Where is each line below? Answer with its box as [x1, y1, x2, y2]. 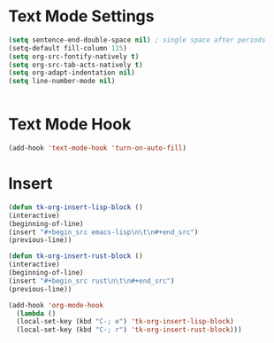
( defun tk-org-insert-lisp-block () [8, 202, 143, 212]
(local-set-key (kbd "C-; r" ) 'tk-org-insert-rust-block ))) [16, 325, 242, 334]
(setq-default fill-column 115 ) [8, 43, 127, 52]
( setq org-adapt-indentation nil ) [8, 68, 136, 77]
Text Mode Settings [8, 6, 155, 27]
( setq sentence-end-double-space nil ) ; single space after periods [8, 35, 266, 44]
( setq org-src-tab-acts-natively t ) [8, 60, 143, 69]
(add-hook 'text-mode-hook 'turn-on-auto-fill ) [8, 144, 187, 152]
